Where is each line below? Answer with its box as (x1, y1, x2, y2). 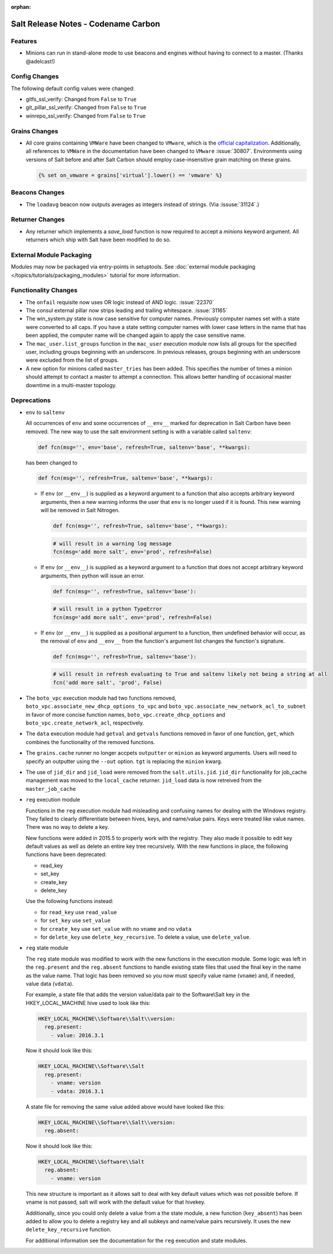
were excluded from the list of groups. (25, 356, 119, 364)
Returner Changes (11, 215, 65, 224)
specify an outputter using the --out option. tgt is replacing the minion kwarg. (25, 758, 222, 765)
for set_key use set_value (40, 917, 111, 924)
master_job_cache (25, 786, 76, 792)
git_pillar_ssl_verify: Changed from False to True (25, 104, 147, 111)
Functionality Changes (11, 286, 78, 295)
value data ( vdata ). (25, 980, 74, 987)
